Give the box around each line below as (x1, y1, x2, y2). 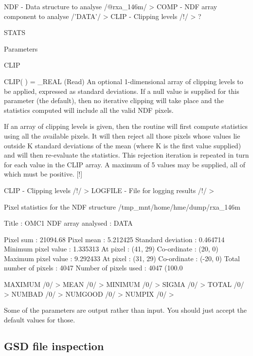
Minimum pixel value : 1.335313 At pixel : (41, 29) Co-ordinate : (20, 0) (4, 244, 218, 254)
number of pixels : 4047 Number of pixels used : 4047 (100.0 (4, 263, 183, 273)
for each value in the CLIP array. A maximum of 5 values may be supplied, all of (4, 159, 246, 169)
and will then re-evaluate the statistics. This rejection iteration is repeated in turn (4, 150, 249, 160)
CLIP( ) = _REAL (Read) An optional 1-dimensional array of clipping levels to (4, 76, 243, 86)
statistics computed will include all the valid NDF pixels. (4, 105, 174, 115)
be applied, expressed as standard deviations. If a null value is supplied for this (4, 86, 239, 96)
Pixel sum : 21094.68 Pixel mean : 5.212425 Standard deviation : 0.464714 (4, 234, 225, 244)
